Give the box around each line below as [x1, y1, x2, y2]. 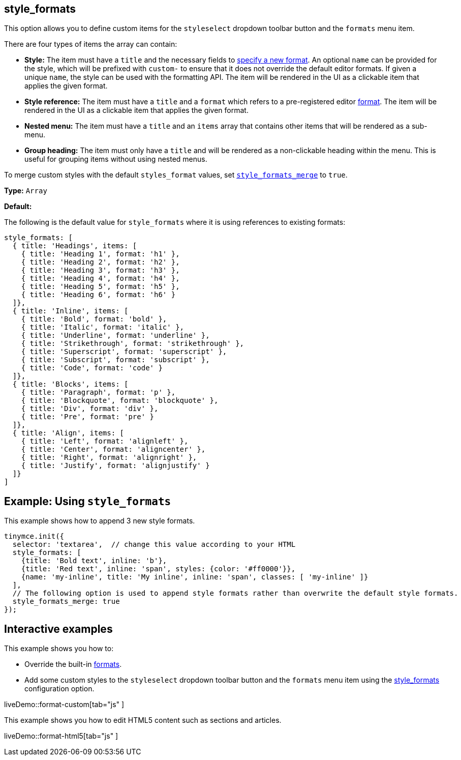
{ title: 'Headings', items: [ [12, 242, 137, 250]
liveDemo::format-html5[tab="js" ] [4, 732, 118, 741]
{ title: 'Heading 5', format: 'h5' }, [21, 282, 180, 291]
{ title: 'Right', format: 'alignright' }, [21, 453, 197, 462]
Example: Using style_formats [4, 494, 171, 508]
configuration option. [24, 684, 95, 693]
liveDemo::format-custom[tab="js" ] [4, 700, 125, 709]
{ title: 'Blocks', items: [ [12, 380, 129, 389]
